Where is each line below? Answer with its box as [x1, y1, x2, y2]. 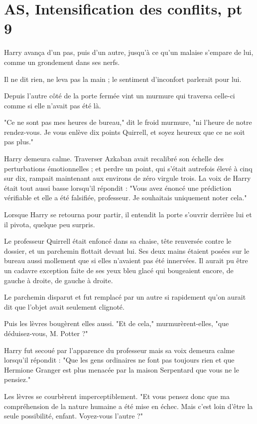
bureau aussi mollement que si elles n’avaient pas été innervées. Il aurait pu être [4, 255, 248, 266]
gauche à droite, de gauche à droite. [4, 275, 113, 285]
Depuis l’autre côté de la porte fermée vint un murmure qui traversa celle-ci [4, 90, 235, 101]
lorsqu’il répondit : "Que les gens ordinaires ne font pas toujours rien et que [4, 355, 235, 365]
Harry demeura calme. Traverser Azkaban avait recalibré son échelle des [4, 153, 224, 164]
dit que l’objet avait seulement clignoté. [4, 301, 125, 312]
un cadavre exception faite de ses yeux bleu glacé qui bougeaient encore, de [4, 265, 234, 275]
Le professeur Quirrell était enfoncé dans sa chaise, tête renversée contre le [4, 236, 232, 246]
